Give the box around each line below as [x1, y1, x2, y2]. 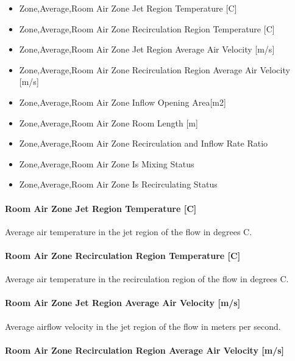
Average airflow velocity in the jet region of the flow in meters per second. [5, 319, 281, 332]
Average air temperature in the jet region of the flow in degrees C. [5, 225, 252, 238]
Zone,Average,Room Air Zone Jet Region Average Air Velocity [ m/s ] [19, 43, 275, 56]
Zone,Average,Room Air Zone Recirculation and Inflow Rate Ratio [19, 137, 268, 150]
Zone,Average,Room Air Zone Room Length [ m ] [19, 116, 198, 129]
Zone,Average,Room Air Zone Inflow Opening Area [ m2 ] [19, 95, 226, 108]
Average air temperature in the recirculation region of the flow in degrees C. [5, 272, 289, 285]
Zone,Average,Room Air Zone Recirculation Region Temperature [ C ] [19, 22, 275, 35]
